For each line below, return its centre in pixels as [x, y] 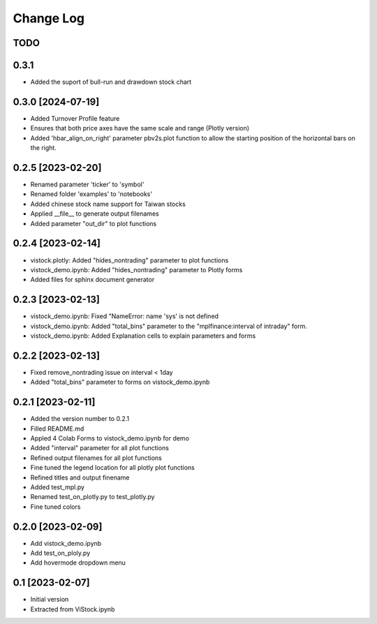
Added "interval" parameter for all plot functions [99, 448]
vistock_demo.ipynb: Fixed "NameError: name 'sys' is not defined [125, 316]
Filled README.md [57, 429]
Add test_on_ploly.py [60, 553]
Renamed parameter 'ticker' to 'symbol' [87, 184]
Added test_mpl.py [58, 487]
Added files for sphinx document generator [93, 280]
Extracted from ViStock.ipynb [73, 609]
